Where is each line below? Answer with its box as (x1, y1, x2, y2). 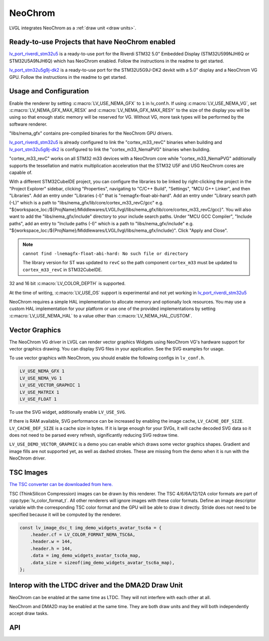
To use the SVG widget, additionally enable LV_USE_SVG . (9, 409, 127, 415)
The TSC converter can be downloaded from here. (9, 481, 113, 487)
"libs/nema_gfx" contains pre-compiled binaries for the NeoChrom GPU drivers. (9, 130, 173, 137)
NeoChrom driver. (9, 455, 46, 461)
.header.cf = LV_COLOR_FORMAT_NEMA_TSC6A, (30, 532, 135, 538)
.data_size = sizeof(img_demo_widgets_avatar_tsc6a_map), (30, 560, 175, 565)
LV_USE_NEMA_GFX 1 (19, 368, 65, 374)
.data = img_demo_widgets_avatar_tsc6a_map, (30, 553, 141, 558)
